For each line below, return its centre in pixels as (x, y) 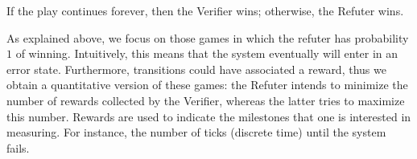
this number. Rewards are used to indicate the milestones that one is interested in (209, 116)
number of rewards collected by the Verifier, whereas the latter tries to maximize (206, 100)
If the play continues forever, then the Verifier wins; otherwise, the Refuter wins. (205, 10)
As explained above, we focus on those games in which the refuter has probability (208, 37)
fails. (18, 147)
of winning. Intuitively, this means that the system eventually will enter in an (207, 53)
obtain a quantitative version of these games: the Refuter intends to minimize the (207, 85)
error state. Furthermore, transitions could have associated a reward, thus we (196, 69)
